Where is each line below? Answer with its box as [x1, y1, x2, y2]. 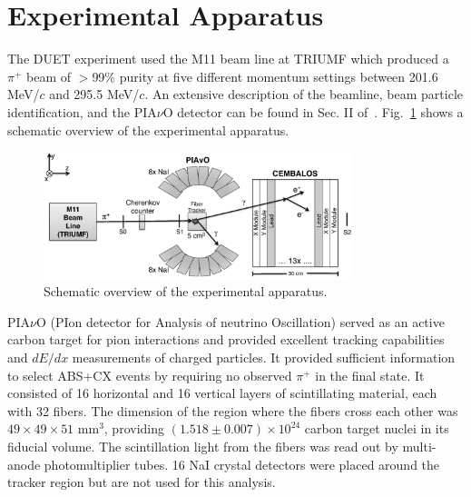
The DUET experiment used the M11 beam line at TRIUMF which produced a [7, 49, 449, 68]
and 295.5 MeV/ [49, 84, 140, 104]
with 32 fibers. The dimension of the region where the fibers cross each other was [7, 401, 458, 420]
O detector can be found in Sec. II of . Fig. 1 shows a [162, 102, 464, 121]
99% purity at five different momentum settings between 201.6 [92, 66, 438, 85]
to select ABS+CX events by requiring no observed [7, 365, 292, 384]
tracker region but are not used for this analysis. [7, 472, 276, 492]
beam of [26, 66, 72, 85]
